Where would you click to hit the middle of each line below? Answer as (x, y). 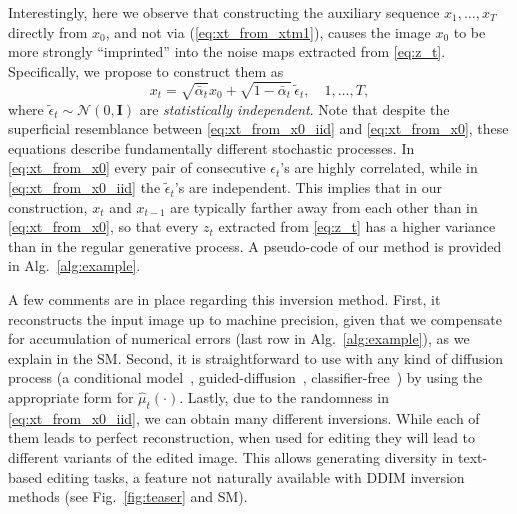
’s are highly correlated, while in (379, 167)
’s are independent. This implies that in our (308, 187)
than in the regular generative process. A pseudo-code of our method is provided (255, 245)
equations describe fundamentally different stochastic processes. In (211, 147)
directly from (48, 31)
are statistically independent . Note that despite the (294, 108)
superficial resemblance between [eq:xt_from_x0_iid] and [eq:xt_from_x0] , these (258, 128)
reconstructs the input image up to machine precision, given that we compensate (255, 318)
